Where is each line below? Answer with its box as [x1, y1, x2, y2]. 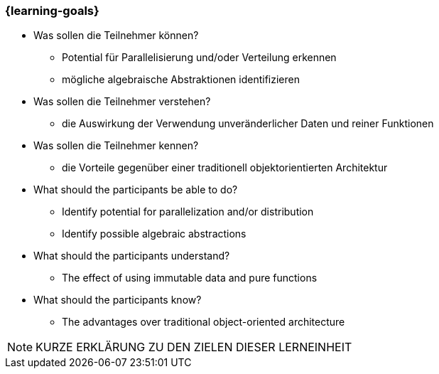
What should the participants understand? [33, 250, 230, 262]
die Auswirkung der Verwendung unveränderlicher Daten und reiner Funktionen [62, 117, 434, 130]
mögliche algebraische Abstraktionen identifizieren [62, 73, 300, 86]
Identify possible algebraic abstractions [62, 228, 246, 240]
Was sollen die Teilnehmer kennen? [33, 139, 199, 152]
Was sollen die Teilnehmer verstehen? [33, 95, 211, 108]
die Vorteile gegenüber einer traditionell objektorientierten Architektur [62, 161, 388, 174]
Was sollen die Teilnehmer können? [33, 29, 199, 42]
